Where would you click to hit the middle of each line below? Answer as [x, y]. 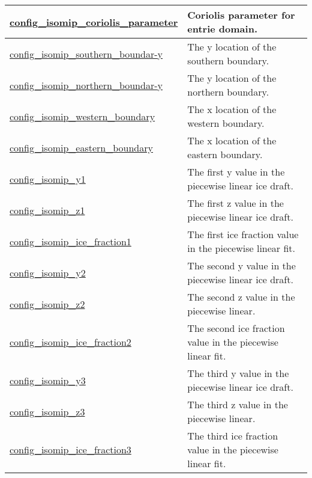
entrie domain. [223, 29]
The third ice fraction [233, 436]
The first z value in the [235, 203]
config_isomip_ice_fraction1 [70, 241]
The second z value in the [241, 297]
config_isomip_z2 [47, 304]
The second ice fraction [236, 328]
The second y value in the [241, 265]
